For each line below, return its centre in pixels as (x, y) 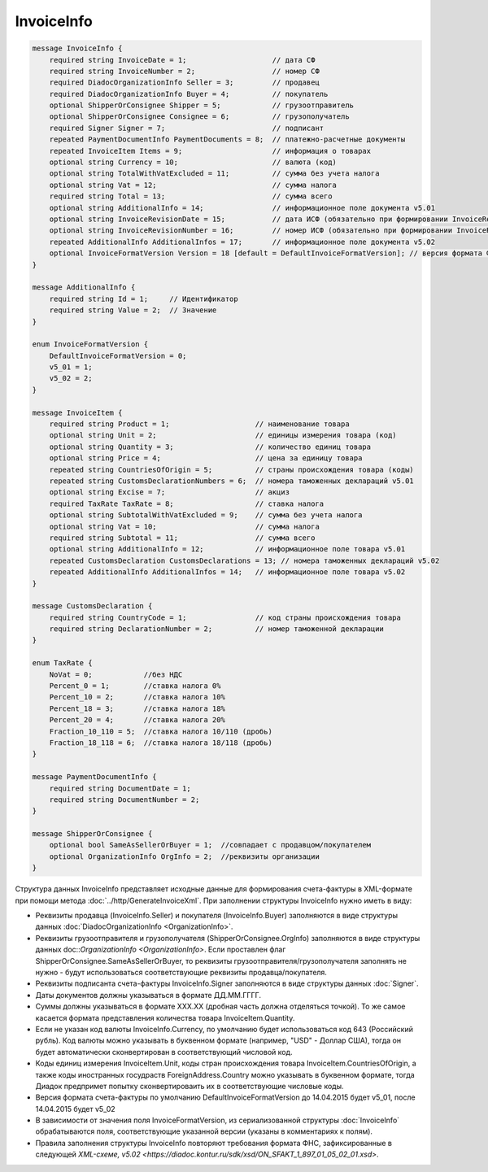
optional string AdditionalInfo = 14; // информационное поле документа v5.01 (242, 208)
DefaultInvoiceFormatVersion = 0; (118, 355)
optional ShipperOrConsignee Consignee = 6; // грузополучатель (199, 117)
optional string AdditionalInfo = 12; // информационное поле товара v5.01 (227, 549)
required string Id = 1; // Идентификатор (144, 298)
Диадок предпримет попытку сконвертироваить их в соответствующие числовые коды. (190, 1086)
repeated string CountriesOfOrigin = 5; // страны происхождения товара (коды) (231, 469)
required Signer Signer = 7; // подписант (187, 128)
